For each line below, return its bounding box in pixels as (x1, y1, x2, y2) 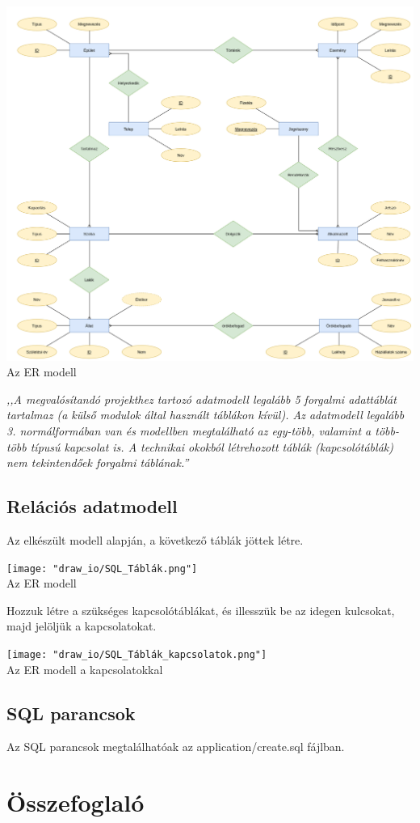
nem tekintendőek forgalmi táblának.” (6, 454, 189, 471)
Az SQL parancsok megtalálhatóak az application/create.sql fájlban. (6, 738, 345, 755)
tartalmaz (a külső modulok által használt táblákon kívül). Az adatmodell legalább (6, 406, 405, 423)
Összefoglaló (6, 786, 145, 819)
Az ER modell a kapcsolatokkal (6, 660, 163, 677)
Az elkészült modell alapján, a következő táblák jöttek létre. (6, 531, 304, 548)
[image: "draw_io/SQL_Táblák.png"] (6, 562, 198, 575)
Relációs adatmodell (6, 494, 178, 519)
